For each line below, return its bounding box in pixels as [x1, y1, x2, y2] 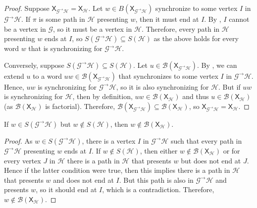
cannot [229, 14, 250, 24]
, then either [140, 145, 178, 156]
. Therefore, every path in [141, 23, 220, 34]
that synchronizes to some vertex [118, 70, 218, 81]
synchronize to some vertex [155, 3, 238, 13]
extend [4, 70, 24, 81]
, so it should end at [36, 184, 97, 195]
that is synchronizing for [28, 43, 103, 53]
